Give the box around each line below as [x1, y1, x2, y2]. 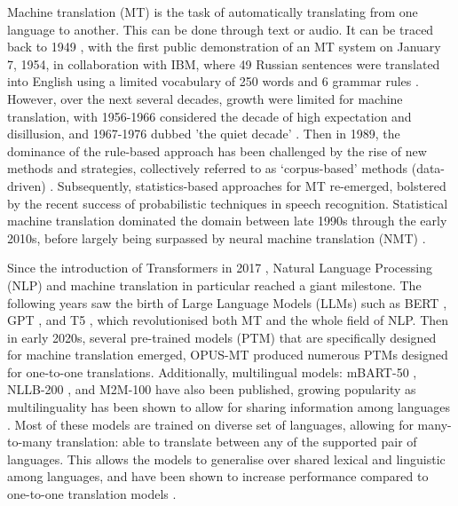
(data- [411, 159, 446, 178]
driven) [7, 176, 46, 194]
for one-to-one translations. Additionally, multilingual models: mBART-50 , [7, 362, 417, 381]
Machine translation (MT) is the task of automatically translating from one [7, 3, 418, 20]
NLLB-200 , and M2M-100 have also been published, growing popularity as [7, 380, 416, 399]
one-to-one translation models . [7, 485, 177, 503]
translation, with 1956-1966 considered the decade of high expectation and [7, 107, 412, 125]
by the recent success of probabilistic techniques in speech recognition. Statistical [7, 194, 448, 212]
